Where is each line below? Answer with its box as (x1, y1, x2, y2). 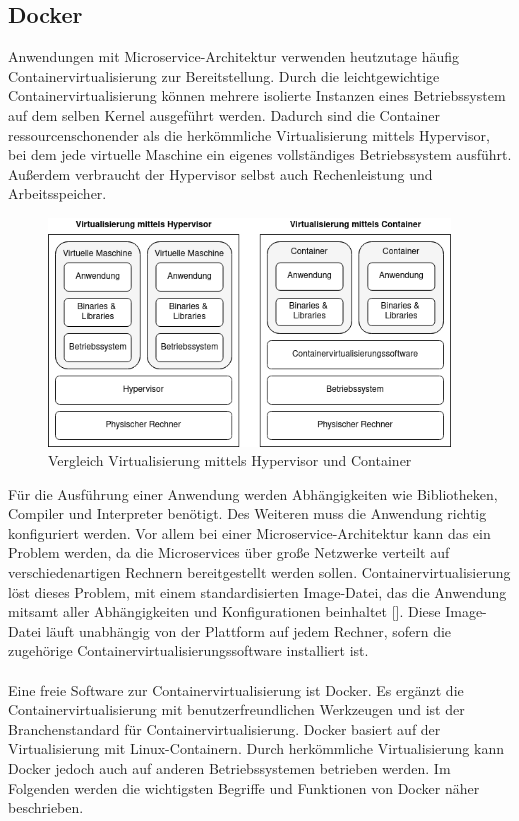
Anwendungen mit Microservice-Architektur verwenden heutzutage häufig (8, 46, 460, 67)
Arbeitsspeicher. (8, 183, 107, 204)
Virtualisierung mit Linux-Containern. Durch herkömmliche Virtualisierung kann (8, 738, 504, 759)
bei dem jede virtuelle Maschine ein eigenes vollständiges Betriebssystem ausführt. (8, 144, 512, 165)
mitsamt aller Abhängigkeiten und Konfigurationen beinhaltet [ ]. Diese (8, 601, 441, 622)
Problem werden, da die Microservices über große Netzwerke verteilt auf (8, 542, 450, 563)
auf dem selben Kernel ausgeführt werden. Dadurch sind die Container (8, 104, 440, 125)
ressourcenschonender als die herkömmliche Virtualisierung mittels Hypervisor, (8, 124, 490, 145)
